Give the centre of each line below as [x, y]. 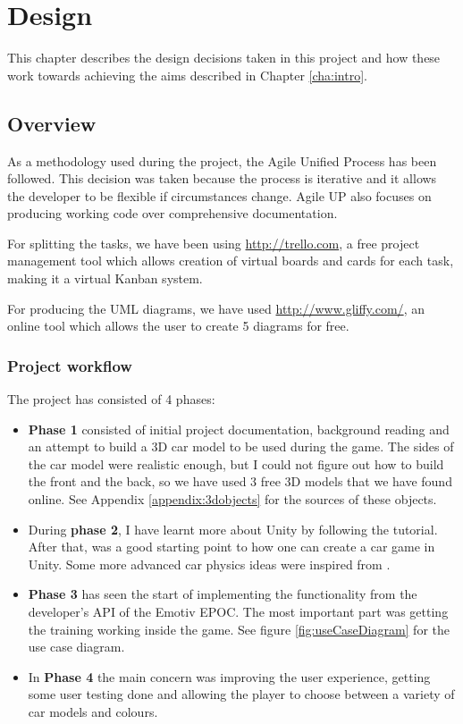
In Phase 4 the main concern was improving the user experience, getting [229, 676]
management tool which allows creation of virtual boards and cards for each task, [231, 261]
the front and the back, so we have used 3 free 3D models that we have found [240, 481]
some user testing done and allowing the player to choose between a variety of [241, 694]
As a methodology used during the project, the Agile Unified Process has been [222, 160]
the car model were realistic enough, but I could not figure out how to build [236, 463]
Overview [52, 123]
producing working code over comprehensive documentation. [173, 213]
